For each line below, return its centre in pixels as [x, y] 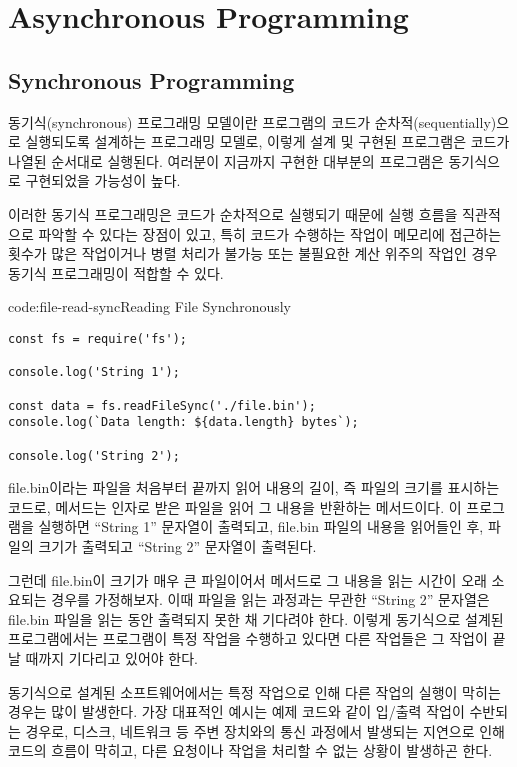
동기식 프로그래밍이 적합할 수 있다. [116, 272]
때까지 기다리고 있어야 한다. [111, 657]
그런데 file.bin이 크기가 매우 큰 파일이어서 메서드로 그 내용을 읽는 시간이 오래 [247, 579]
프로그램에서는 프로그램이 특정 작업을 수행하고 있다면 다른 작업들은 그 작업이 [248, 638]
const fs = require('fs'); [97, 338]
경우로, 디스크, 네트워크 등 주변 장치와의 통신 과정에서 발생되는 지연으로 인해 [265, 730]
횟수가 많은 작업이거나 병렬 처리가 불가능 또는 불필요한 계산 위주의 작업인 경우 [253, 253]
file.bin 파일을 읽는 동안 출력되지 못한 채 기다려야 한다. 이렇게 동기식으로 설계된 [256, 618]
